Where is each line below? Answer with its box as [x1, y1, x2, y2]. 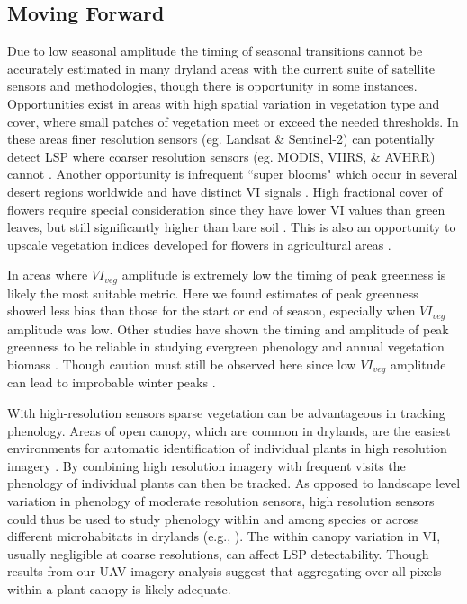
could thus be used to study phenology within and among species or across [7, 509, 419, 528]
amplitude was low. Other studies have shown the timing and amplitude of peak [7, 319, 449, 338]
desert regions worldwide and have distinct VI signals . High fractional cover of [7, 182, 443, 200]
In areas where [7, 265, 88, 284]
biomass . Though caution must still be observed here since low [7, 355, 356, 374]
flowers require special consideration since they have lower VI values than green [7, 200, 445, 218]
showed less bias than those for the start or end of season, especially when [7, 301, 416, 320]
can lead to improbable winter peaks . [7, 373, 216, 392]
